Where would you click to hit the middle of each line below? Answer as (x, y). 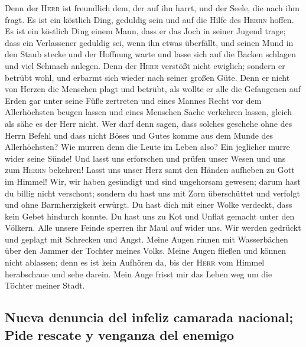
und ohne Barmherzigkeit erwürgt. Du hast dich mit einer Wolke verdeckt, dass (149, 204)
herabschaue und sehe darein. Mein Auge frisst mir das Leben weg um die (139, 274)
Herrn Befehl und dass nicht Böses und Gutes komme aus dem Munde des (139, 135)
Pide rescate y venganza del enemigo (120, 334)
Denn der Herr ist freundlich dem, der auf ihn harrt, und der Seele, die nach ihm (152, 8)
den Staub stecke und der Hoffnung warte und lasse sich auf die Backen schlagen (150, 54)
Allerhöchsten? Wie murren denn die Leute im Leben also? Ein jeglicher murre (147, 147)
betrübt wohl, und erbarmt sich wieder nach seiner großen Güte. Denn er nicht (147, 77)
